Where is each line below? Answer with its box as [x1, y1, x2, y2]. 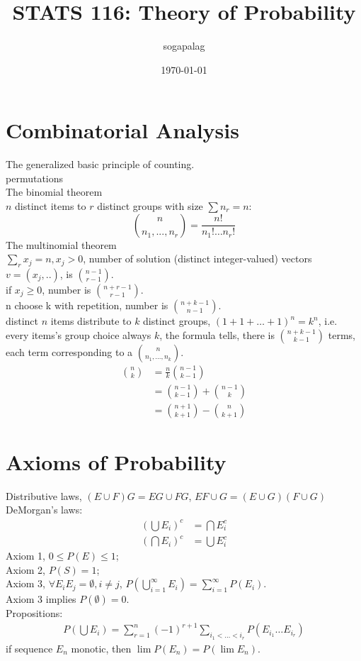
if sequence [6, 640, 53, 655]
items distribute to [50, 313, 132, 328]
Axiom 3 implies [6, 591, 76, 606]
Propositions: [6, 606, 63, 621]
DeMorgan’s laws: [6, 502, 83, 517]
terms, [328, 327, 356, 342]
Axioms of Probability [6, 447, 227, 476]
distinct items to [15, 199, 86, 213]
